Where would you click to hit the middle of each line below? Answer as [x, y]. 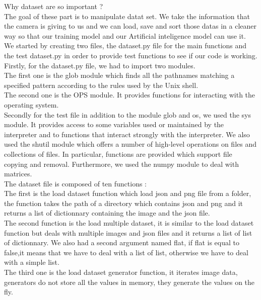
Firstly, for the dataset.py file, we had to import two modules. [100, 65]
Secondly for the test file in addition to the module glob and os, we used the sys [128, 114]
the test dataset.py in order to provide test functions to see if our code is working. [131, 55]
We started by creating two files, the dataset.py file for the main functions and [125, 45]
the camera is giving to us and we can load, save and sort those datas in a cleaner [130, 26]
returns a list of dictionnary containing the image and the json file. [107, 213]
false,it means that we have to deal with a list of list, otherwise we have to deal [126, 252]
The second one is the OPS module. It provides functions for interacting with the [130, 95]
